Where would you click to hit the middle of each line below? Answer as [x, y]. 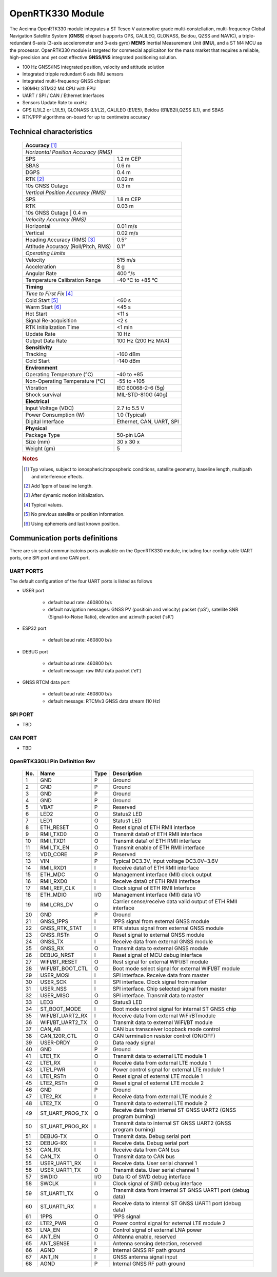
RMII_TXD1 [53, 841]
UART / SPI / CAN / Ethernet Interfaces [63, 95]
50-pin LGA [131, 435]
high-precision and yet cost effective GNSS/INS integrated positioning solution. [93, 57]
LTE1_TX [50, 1056]
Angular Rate [41, 273]
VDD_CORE [54, 854]
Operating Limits [45, 253]
